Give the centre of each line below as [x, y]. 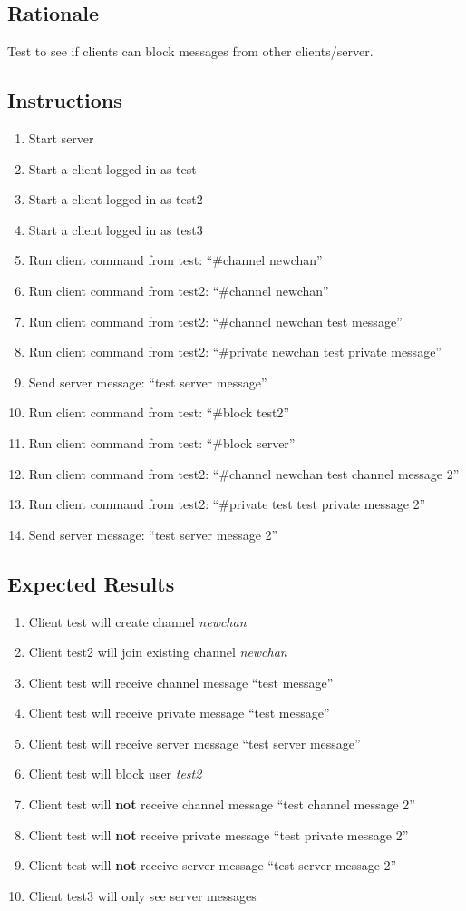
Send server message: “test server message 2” [153, 534]
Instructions [65, 100]
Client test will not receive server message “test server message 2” [213, 865]
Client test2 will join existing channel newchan [158, 652]
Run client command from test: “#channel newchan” [175, 260]
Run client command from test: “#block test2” [159, 412]
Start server [61, 138]
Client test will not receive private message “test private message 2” [218, 834]
